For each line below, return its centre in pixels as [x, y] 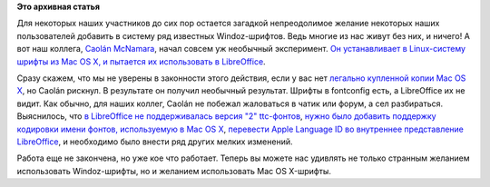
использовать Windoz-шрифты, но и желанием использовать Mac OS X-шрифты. [174, 171]
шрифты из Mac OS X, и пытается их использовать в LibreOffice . [142, 61]
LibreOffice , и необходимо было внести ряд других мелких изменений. [155, 142]
